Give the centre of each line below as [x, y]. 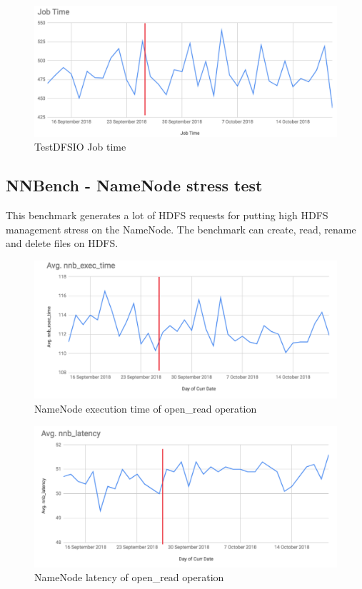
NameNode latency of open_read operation [129, 577]
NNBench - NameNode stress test [134, 185]
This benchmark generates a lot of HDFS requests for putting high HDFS [167, 215]
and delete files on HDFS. [62, 243]
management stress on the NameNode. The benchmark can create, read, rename [181, 229]
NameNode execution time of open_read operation [146, 408]
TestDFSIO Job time [80, 147]
